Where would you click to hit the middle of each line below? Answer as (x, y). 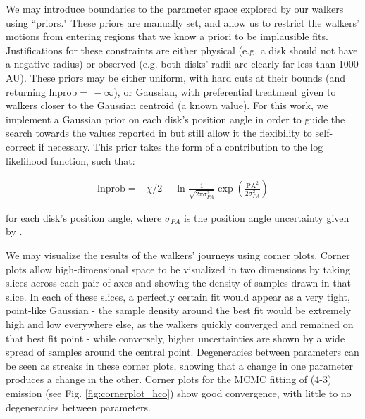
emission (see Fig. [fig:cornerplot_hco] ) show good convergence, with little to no (179, 393)
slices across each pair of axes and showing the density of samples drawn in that (178, 283)
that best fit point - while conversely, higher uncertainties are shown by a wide (175, 338)
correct (21, 146)
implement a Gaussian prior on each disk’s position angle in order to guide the (175, 119)
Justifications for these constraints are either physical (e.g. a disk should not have (182, 50)
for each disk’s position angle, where (84, 217)
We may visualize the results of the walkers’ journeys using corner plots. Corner (178, 255)
